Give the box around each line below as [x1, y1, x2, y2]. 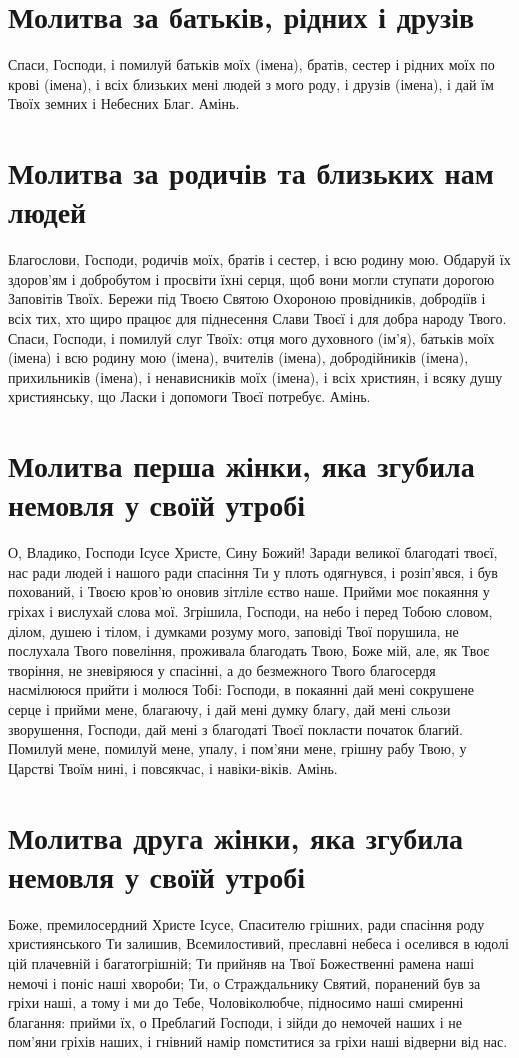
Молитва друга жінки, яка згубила [8, 816, 464, 857]
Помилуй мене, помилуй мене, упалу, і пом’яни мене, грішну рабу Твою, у [8, 738, 467, 759]
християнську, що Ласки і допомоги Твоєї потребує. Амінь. [8, 386, 371, 407]
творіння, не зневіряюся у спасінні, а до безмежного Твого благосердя [8, 659, 436, 680]
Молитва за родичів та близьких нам [8, 152, 494, 193]
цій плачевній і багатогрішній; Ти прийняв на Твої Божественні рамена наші [8, 952, 475, 973]
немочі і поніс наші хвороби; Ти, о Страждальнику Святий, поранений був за [8, 972, 481, 993]
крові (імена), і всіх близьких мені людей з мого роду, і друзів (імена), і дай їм [8, 73, 494, 94]
